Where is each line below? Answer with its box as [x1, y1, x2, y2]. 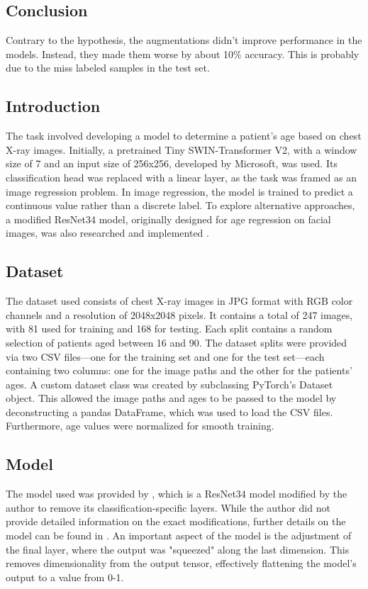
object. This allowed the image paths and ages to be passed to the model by [6, 391, 337, 405]
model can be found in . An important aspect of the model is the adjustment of [6, 528, 352, 543]
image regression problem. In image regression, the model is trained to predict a [6, 184, 353, 198]
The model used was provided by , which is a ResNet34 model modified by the [6, 486, 347, 501]
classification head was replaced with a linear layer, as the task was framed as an [6, 169, 357, 184]
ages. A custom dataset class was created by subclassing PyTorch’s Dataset [6, 376, 333, 391]
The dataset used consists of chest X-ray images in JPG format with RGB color [6, 293, 353, 308]
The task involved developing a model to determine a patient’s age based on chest [6, 128, 362, 143]
